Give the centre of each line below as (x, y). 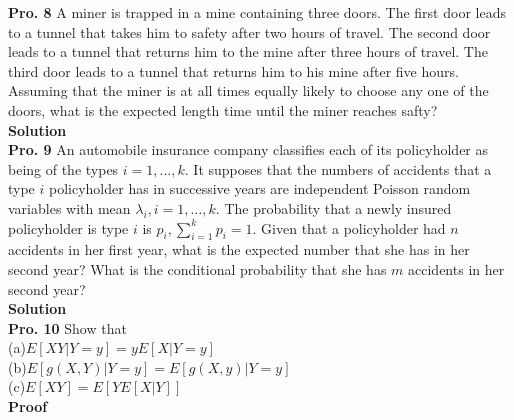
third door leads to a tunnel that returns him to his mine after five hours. (233, 70)
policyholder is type (68, 227)
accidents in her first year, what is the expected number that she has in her (239, 249)
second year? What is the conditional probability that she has (197, 268)
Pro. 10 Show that (67, 327)
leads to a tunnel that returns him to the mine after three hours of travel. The (248, 51)
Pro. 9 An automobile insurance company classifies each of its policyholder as (248, 149)
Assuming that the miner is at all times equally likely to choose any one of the (248, 90)
